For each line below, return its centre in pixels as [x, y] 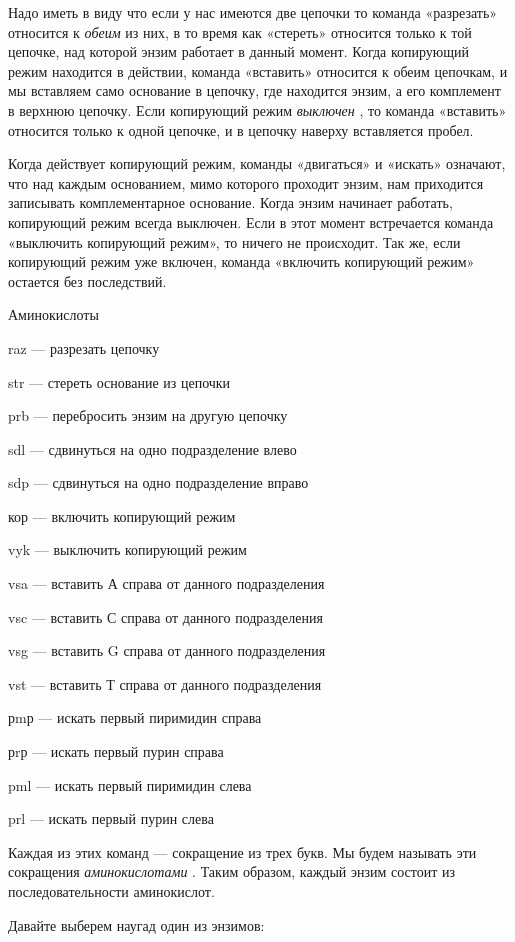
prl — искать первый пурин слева [111, 818]
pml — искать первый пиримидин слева [130, 784]
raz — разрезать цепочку [84, 347]
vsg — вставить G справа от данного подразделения [167, 650]
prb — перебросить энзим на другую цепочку [148, 415]
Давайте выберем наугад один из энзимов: [136, 924]
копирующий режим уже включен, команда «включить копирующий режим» [241, 261]
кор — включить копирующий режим [122, 515]
